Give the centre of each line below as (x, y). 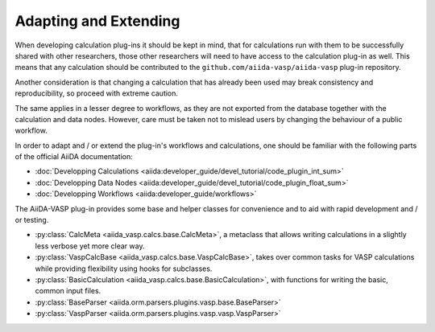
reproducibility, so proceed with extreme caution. (97, 93)
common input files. (68, 291)
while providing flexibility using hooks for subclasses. (124, 268)
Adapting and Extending (97, 21)
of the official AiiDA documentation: (74, 157)
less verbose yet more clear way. (90, 246)
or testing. (32, 220)
